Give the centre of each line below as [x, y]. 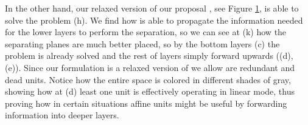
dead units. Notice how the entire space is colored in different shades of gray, [148, 79]
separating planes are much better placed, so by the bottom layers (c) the [142, 43]
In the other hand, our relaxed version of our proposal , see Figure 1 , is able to [152, 8]
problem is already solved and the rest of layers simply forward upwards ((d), [149, 56]
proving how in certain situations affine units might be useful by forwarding [146, 103]
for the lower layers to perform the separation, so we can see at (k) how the [146, 32]
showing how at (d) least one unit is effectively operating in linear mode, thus [150, 91]
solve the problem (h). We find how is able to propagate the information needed [154, 20]
